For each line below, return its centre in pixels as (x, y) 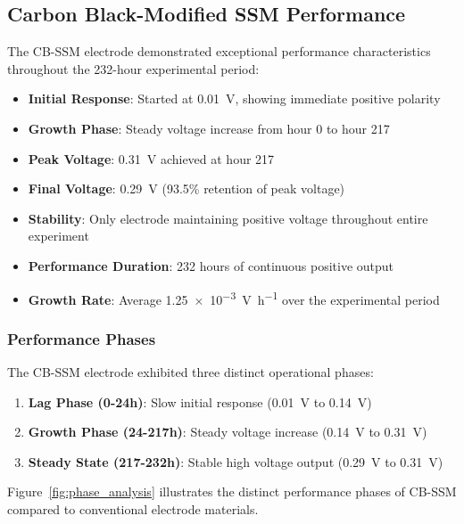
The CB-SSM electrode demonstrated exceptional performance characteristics (219, 51)
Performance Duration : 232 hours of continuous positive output (211, 265)
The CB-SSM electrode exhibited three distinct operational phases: (191, 372)
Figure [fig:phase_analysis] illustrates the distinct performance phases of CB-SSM (232, 491)
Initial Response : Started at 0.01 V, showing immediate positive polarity (234, 98)
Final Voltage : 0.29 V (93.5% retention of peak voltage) (186, 188)
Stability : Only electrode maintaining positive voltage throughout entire (228, 218)
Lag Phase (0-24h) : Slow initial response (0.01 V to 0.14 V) (200, 401)
